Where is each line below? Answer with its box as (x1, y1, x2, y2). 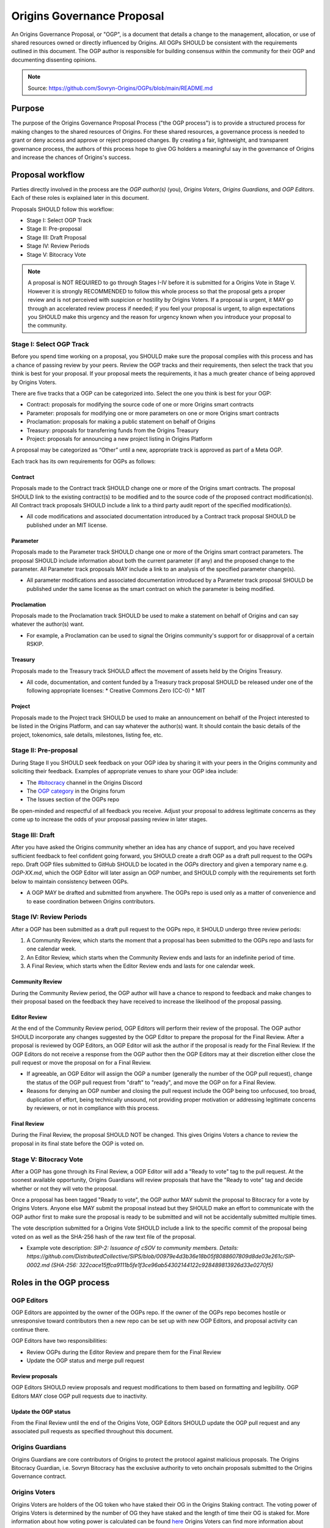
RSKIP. (26, 641, 44, 648)
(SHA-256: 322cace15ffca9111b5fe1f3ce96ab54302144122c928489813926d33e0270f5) (51, 1261, 274, 1268)
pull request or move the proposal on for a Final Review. (11, 1059, 152, 1066)
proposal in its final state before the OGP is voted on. (11, 1140, 145, 1147)
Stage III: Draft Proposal (26, 233, 87, 241)
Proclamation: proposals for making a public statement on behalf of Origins (26, 418, 216, 425)
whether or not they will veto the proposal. (11, 1185, 119, 1192)
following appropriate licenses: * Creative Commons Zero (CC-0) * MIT (26, 687, 206, 694)
